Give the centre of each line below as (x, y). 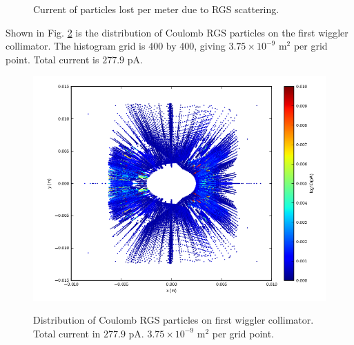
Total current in (67, 333)
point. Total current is (52, 59)
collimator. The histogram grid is (76, 46)
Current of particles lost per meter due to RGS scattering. (156, 9)
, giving (210, 46)
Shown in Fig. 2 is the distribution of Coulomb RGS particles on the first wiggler (177, 32)
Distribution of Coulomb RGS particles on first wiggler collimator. (174, 320)
